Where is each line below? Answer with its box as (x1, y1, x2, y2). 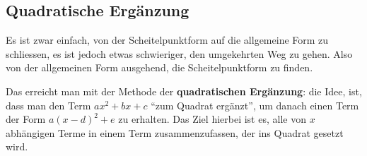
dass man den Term (6, 97, 91, 112)
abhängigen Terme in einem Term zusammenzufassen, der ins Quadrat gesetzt (6, 125, 344, 140)
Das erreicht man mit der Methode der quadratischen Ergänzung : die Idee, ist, (6, 83, 362, 98)
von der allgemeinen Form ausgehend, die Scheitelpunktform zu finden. (6, 60, 313, 75)
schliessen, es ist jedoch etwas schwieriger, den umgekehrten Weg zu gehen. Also (6, 46, 353, 61)
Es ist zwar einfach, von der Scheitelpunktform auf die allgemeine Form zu (6, 32, 329, 47)
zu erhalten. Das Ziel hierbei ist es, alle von (118, 112, 306, 126)
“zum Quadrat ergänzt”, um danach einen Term (151, 97, 359, 112)
